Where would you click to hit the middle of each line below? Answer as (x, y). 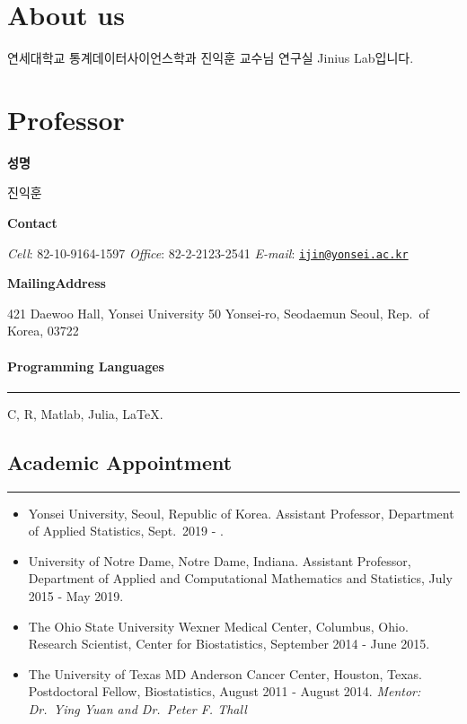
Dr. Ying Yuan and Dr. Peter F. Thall (137, 709)
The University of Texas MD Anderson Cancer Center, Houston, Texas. (225, 673)
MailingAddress (57, 283)
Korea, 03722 (43, 331)
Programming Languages (86, 366)
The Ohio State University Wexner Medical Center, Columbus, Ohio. (218, 626)
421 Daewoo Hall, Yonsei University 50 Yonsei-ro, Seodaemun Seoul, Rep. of (218, 313)
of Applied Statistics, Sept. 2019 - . (126, 531)
